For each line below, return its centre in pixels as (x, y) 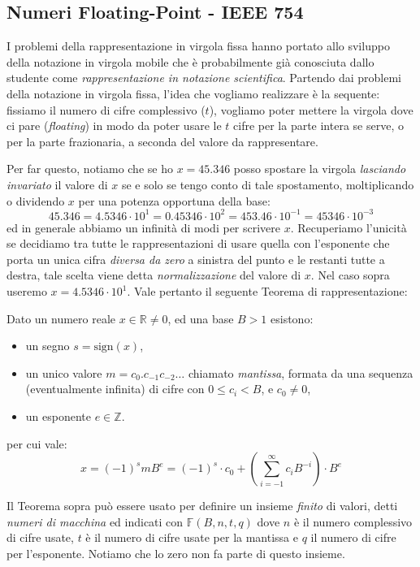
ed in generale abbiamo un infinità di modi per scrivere (144, 227)
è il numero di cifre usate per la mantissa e (192, 537)
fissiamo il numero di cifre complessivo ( (106, 109)
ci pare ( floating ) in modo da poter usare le (114, 126)
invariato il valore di (57, 184)
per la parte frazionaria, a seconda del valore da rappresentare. (162, 141)
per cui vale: (37, 443)
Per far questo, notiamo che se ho (90, 169)
